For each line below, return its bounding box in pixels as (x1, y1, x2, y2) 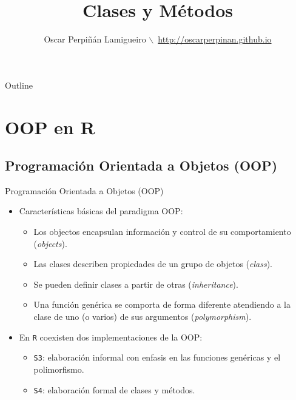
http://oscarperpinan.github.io (158, 33, 272, 46)
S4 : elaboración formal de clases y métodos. (33, 383, 195, 396)
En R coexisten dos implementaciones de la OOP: (19, 330, 203, 343)
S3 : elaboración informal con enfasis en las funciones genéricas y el (33, 351, 281, 364)
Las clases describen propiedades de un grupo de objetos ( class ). (33, 257, 273, 270)
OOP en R (5, 114, 95, 139)
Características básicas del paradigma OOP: (19, 205, 183, 217)
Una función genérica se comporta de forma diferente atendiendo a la (33, 298, 291, 311)
